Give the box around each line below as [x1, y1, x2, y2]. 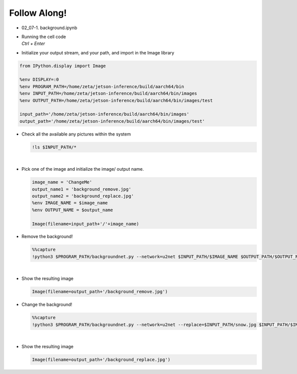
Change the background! [21, 302, 73, 308]
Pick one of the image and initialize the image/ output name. [21, 166, 144, 172]
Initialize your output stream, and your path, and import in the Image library [21, 49, 174, 55]
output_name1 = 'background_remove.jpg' [32, 186, 131, 192]
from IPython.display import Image [19, 63, 106, 69]
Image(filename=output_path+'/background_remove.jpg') [32, 289, 168, 294]
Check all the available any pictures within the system [21, 131, 131, 137]
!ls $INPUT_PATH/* [32, 144, 77, 150]
